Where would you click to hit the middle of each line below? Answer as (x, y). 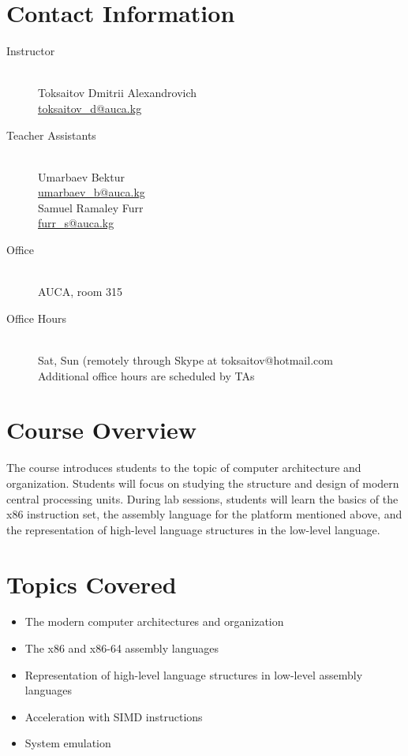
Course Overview (101, 430)
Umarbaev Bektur (81, 176)
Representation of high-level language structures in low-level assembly (194, 674)
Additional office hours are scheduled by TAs (146, 375)
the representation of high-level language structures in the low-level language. (193, 529)
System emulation (68, 743)
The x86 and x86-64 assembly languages (122, 648)
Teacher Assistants (51, 135)
